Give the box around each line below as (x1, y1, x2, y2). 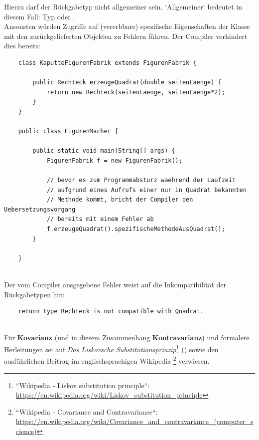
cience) (15, 426, 37, 436)
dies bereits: (4, 40, 40, 51)
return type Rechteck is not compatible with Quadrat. (18, 308, 204, 315)
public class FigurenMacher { (18, 128, 119, 135)
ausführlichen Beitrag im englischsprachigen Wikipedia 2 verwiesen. (4, 354, 210, 366)
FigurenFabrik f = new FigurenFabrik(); (46, 157, 182, 164)
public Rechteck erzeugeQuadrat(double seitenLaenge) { (32, 79, 222, 86)
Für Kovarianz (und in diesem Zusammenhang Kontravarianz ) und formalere (4, 332, 250, 343)
